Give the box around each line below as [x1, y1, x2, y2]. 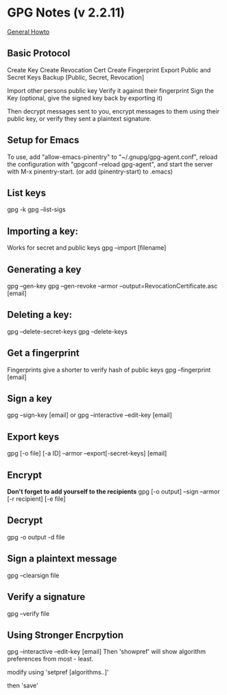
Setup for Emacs [7, 134, 80, 146]
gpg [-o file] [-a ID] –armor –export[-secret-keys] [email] [7, 449, 167, 458]
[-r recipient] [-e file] [7, 495, 67, 503]
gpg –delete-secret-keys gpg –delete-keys [7, 327, 128, 335]
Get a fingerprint [7, 347, 80, 359]
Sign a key [7, 393, 53, 405]
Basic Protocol [7, 47, 71, 59]
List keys [7, 187, 47, 199]
